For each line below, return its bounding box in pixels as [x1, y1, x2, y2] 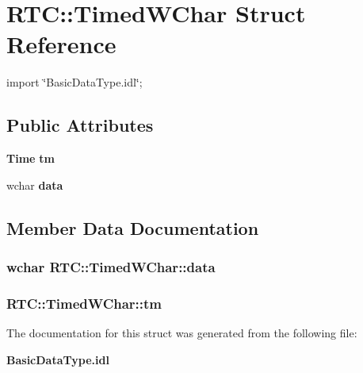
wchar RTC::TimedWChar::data [6, 257, 216, 276]
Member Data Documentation [6, 215, 259, 240]
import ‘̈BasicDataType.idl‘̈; [6, 74, 143, 90]
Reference [6, 28, 117, 60]
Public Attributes [6, 113, 154, 137]
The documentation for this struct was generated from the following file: [6, 325, 357, 341]
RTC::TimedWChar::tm [6, 293, 162, 313]
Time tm [6, 150, 55, 167]
